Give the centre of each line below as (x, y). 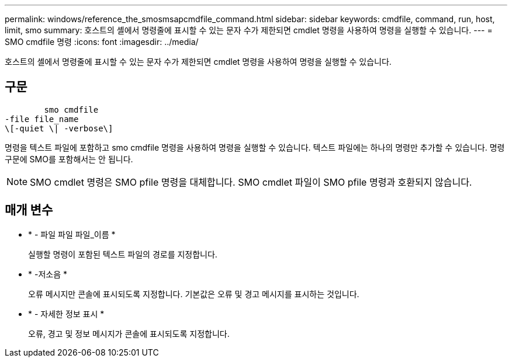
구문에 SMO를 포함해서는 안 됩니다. (69, 159)
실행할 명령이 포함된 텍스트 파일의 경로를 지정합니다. (123, 254)
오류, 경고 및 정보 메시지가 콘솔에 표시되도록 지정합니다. (129, 333)
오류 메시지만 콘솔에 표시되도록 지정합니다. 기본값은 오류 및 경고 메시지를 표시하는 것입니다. (194, 294)
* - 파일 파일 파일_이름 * (72, 234)
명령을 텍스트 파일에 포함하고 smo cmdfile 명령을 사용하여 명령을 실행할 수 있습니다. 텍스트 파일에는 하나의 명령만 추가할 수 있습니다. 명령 (255, 147)
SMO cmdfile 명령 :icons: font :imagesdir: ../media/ (102, 42)
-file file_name (42, 119)
